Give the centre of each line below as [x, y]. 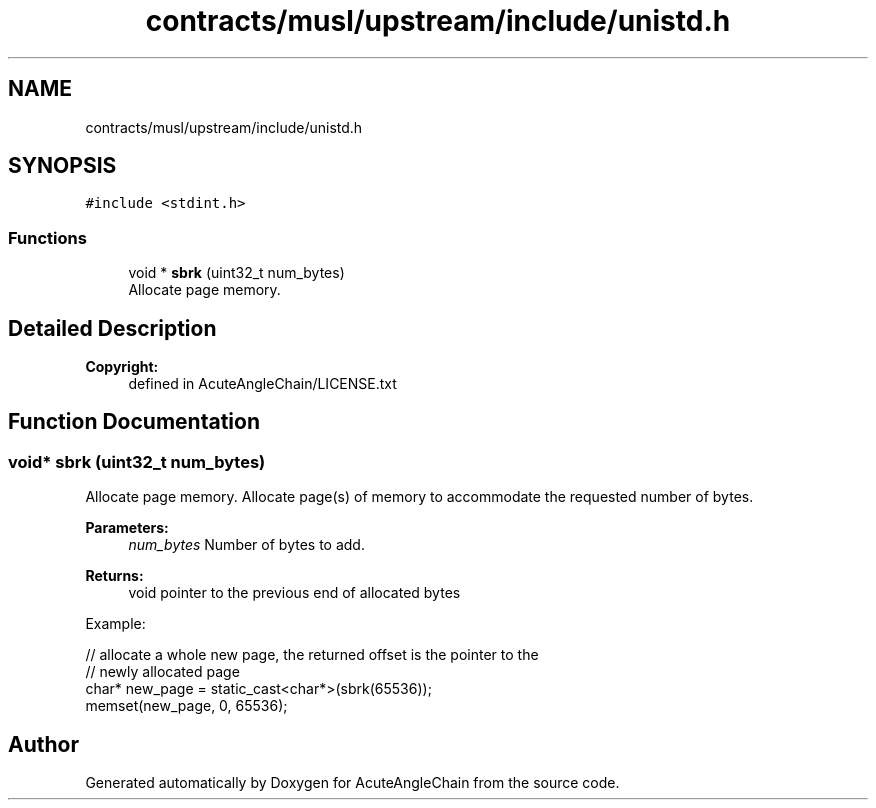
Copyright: [122, 367]
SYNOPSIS [62, 166]
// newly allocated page [162, 672]
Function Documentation [134, 422]
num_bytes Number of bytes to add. [246, 545]
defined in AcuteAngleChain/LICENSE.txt [262, 384]
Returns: [114, 576]
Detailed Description [112, 328]
